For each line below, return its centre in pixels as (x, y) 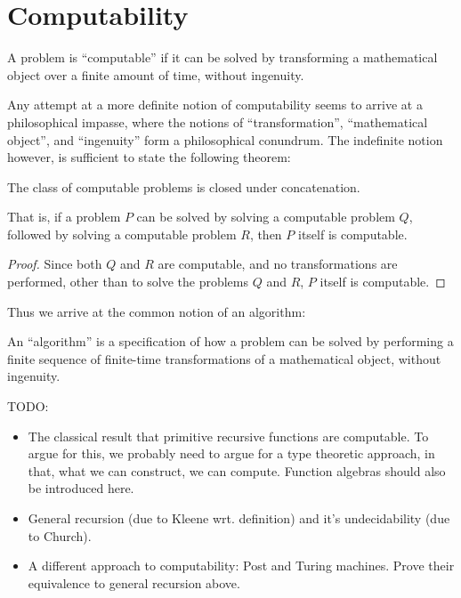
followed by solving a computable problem (122, 234)
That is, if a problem (64, 217)
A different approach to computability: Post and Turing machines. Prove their (241, 566)
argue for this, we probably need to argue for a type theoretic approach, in (231, 453)
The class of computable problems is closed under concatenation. (184, 186)
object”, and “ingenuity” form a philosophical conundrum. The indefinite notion (225, 139)
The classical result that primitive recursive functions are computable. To (228, 436)
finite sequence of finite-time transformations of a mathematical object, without (224, 358)
